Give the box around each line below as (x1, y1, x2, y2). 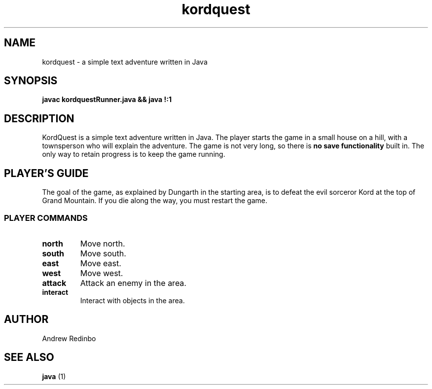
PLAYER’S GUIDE (4, 167, 89, 179)
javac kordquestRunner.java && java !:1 (42, 95, 172, 104)
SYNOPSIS (4, 74, 58, 87)
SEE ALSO (4, 351, 54, 364)
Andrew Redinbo (42, 334, 96, 343)
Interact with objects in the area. (80, 296, 185, 305)
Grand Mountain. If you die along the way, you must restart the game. (42, 196, 267, 205)
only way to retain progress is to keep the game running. (42, 150, 225, 159)
